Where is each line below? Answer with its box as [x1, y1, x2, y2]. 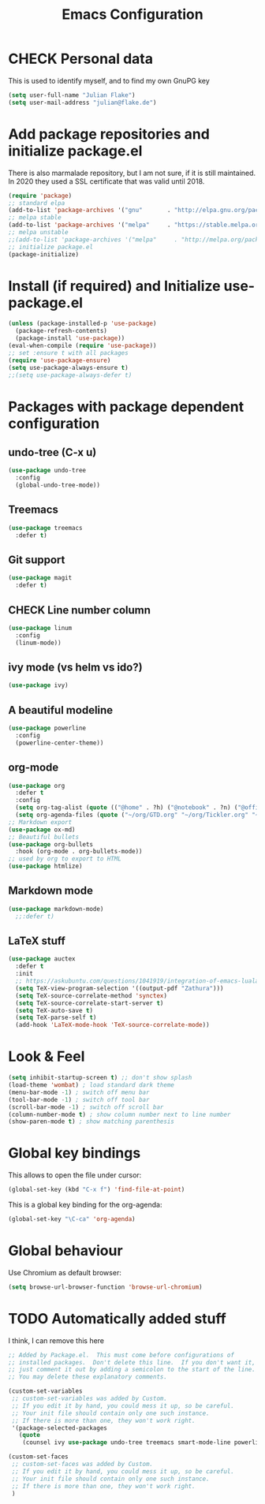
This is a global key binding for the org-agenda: [8, 1200, 163, 1210]
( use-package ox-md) [8, 826, 77, 834]
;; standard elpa [8, 199, 65, 207]
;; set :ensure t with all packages [8, 349, 129, 356]
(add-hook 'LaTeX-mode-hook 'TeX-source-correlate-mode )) [15, 1021, 211, 1029]
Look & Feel [8, 1047, 85, 1065]
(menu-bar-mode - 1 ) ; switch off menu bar [8, 1088, 150, 1096]
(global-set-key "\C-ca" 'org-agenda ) [8, 1215, 136, 1223]
